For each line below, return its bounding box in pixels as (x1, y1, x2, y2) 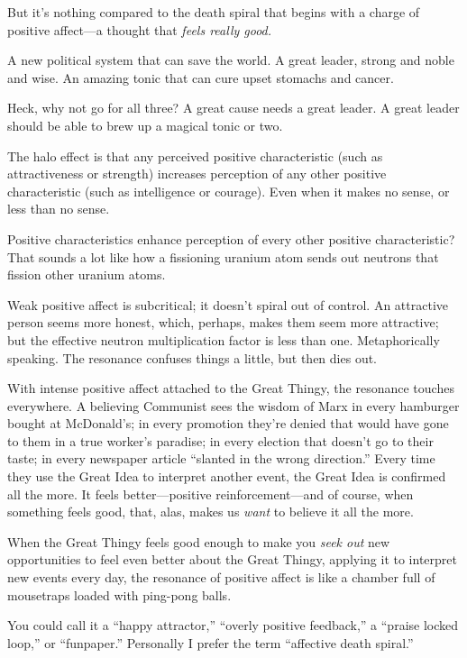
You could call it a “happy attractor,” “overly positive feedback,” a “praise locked (7, 616, 459, 635)
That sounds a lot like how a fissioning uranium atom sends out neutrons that (7, 247, 439, 266)
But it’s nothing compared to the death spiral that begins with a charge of (7, 3, 420, 21)
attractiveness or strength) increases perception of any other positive (7, 164, 387, 183)
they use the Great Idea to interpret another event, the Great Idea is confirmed (7, 467, 446, 486)
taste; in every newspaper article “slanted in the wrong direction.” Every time (7, 449, 435, 468)
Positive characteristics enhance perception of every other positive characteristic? (7, 229, 455, 248)
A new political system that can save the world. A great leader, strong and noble (7, 50, 454, 69)
